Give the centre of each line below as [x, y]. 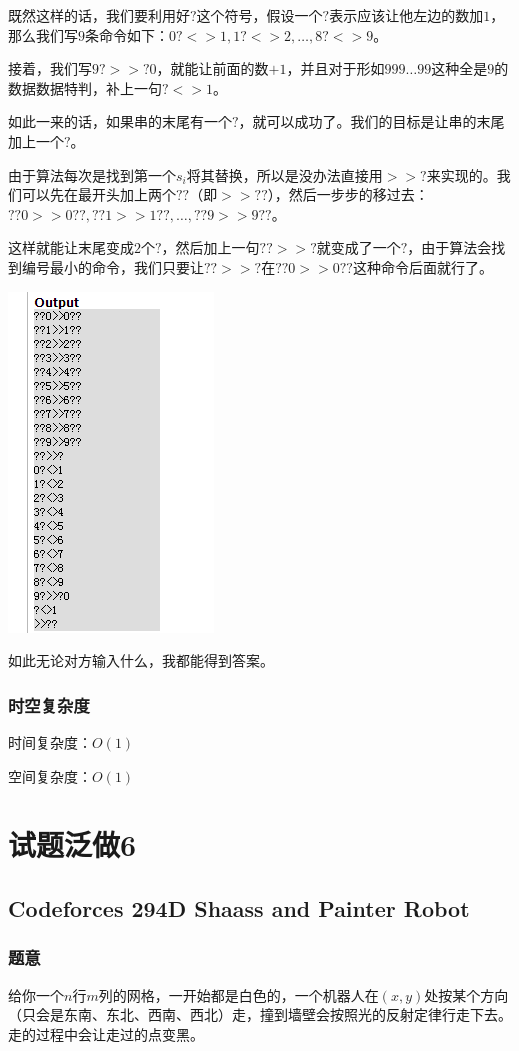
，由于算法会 [449, 247]
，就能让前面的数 [212, 68]
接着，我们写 [50, 68]
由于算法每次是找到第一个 [92, 174]
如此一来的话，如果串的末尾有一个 [120, 121]
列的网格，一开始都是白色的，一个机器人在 [238, 994]
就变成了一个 [358, 247]
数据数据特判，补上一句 [85, 87]
